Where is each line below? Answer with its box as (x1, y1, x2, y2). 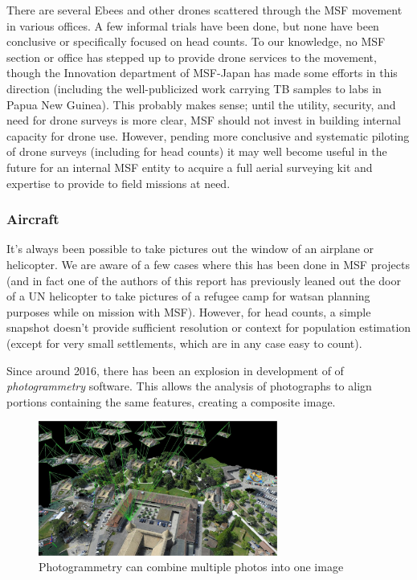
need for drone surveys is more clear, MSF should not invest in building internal (6, 112, 401, 129)
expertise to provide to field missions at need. (6, 174, 231, 191)
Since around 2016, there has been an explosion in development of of (6, 361, 344, 378)
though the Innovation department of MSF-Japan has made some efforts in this (6, 64, 398, 81)
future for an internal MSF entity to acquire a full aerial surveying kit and (6, 158, 373, 175)
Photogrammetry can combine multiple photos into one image (39, 558, 344, 575)
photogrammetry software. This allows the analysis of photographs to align (6, 378, 372, 394)
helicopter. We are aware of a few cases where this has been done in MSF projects (6, 255, 410, 272)
